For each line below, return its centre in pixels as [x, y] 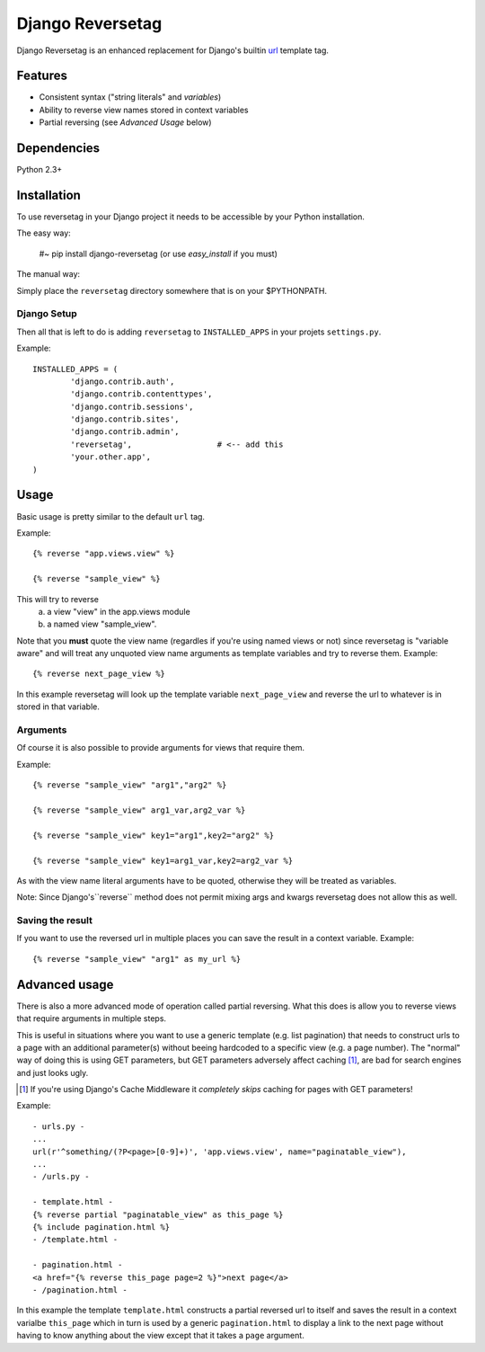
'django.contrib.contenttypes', [141, 394]
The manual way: [48, 274]
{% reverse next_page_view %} [99, 674]
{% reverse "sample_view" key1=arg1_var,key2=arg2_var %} [163, 860]
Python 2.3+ [40, 170]
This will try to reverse [57, 599]
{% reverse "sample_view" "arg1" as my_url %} [137, 959]
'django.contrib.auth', [123, 381]
